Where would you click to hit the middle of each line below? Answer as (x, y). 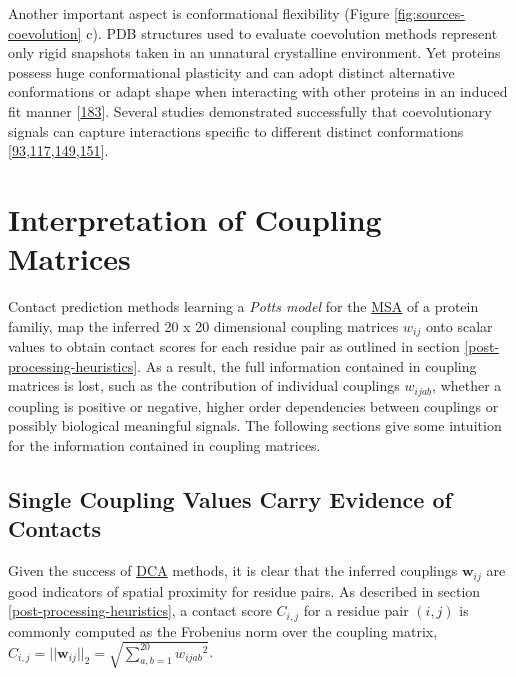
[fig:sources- (429, 13)
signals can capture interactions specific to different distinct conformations (236, 130)
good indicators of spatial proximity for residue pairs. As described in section (244, 590)
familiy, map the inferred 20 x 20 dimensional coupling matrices (203, 325)
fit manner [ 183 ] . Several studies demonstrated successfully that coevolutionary (250, 110)
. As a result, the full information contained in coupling (307, 365)
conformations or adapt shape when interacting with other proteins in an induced (258, 91)
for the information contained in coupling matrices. (164, 444)
